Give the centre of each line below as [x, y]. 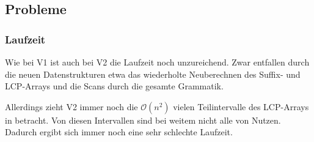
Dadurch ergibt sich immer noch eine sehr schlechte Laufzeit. [119, 132]
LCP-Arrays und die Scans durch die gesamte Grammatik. [114, 86]
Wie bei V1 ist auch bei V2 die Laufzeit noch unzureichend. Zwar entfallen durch [157, 62]
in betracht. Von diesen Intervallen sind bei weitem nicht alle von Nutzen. [143, 120]
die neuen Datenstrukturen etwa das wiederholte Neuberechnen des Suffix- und [153, 74]
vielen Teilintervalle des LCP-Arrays [241, 106]
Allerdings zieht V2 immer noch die [71, 106]
